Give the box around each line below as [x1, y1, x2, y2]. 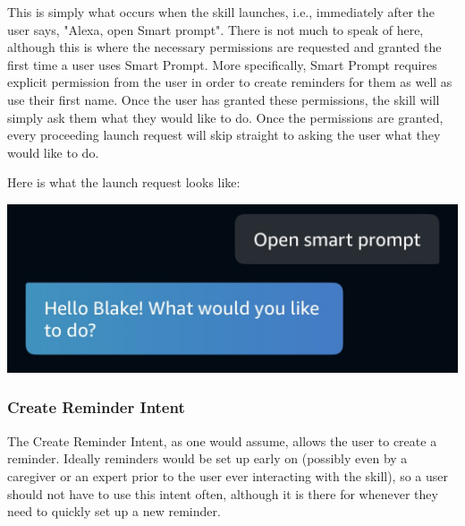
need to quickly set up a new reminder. [7, 502, 221, 521]
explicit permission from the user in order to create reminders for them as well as [7, 73, 452, 91]
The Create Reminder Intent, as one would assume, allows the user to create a [7, 431, 437, 450]
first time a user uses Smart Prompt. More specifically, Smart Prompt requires [7, 55, 437, 73]
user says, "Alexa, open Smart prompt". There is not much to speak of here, [7, 20, 424, 39]
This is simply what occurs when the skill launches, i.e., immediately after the [7, 3, 435, 21]
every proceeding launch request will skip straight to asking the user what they [7, 125, 441, 144]
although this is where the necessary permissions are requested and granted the [7, 38, 442, 56]
